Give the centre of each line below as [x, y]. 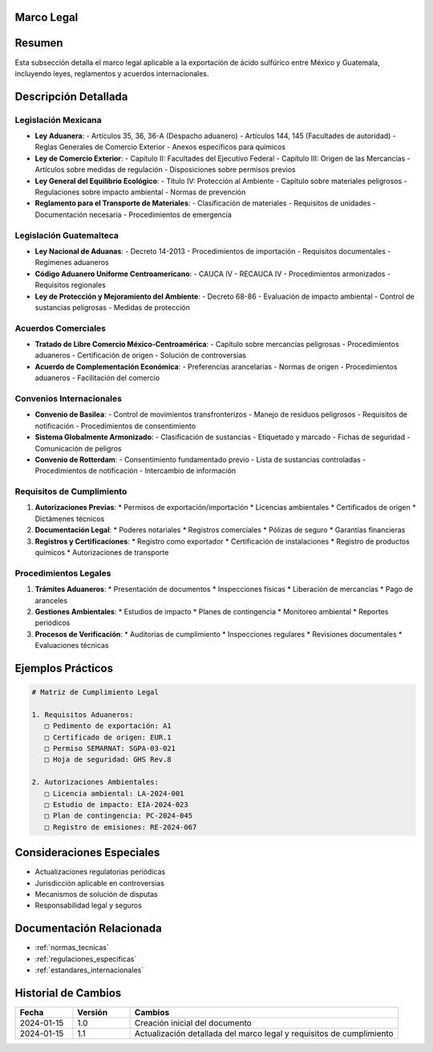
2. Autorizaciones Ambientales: [95, 782]
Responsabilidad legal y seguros [88, 905]
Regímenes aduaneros [72, 263]
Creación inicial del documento [193, 1023]
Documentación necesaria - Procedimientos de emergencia [134, 214]
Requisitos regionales [70, 285]
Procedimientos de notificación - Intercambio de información [136, 471]
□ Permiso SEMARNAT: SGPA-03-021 [110, 748]
